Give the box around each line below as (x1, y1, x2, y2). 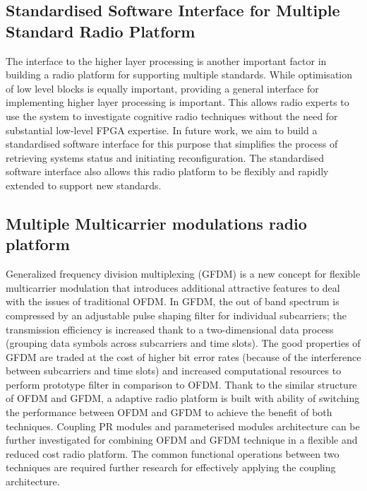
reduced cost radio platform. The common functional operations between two (6, 446, 339, 461)
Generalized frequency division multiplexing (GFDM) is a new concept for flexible (6, 266, 361, 281)
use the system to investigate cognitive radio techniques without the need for (6, 108, 338, 123)
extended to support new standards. (6, 177, 162, 192)
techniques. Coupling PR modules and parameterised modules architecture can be (6, 418, 360, 433)
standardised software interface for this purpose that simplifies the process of (6, 136, 338, 151)
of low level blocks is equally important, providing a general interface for (6, 81, 319, 95)
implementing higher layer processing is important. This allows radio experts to (6, 95, 349, 110)
